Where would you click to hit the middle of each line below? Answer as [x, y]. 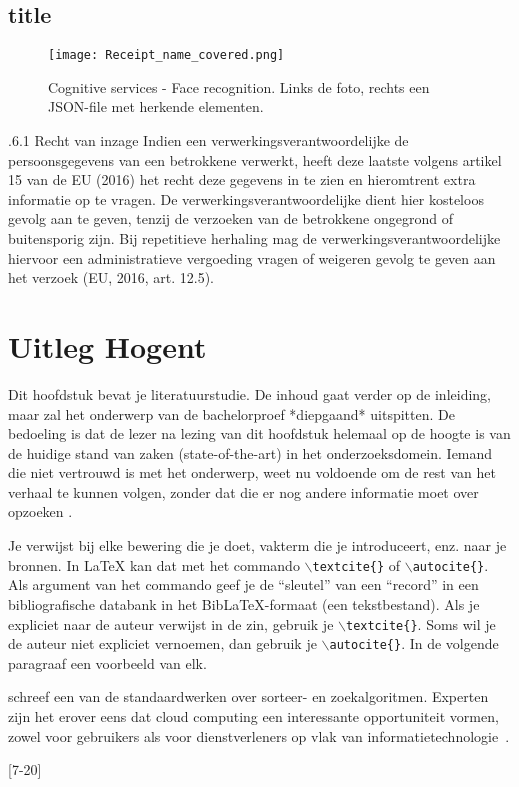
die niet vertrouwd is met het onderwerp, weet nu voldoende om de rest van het [252, 472]
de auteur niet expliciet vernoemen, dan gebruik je [162, 643]
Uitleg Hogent [107, 345]
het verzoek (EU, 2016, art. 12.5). [111, 277]
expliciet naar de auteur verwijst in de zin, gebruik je [171, 623]
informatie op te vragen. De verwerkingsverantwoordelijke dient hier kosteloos [246, 198]
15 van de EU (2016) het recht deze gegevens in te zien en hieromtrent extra [242, 179]
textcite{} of [356, 564]
